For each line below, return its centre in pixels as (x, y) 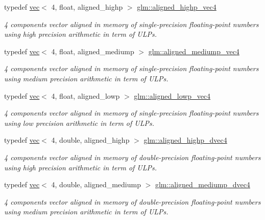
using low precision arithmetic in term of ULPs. (79, 123)
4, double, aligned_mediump (96, 184)
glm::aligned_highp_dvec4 (185, 140)
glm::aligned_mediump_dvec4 (202, 184)
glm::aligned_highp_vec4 (177, 7)
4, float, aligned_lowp (86, 95)
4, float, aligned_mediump (93, 51)
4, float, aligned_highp (87, 7)
